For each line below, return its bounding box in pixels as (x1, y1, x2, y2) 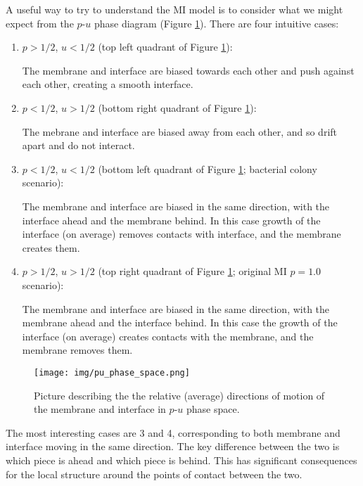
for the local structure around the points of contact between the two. (6, 466, 302, 481)
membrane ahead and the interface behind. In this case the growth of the (22, 315, 338, 330)
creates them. (22, 240, 80, 255)
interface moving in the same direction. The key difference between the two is (6, 439, 340, 454)
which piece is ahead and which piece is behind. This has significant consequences (6, 452, 357, 467)
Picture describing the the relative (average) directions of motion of (34, 388, 325, 402)
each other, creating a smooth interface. (22, 77, 193, 91)
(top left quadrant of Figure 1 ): (98, 39, 233, 54)
